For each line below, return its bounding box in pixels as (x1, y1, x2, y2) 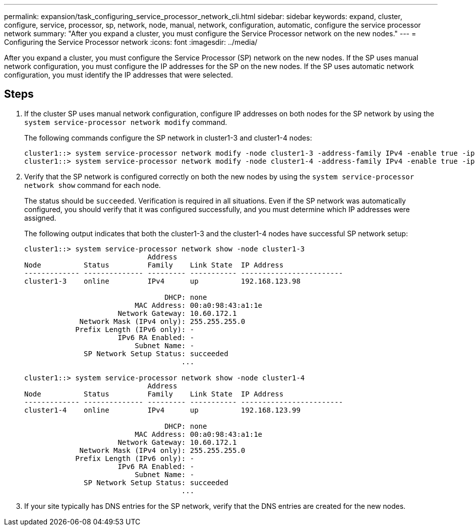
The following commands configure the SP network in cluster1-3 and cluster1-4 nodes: (24, 133, 312, 142)
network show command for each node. (24, 180, 161, 189)
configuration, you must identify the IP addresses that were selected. (4, 71, 233, 79)
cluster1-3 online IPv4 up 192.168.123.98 (24, 277, 301, 285)
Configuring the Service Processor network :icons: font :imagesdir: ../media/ (4, 38, 258, 46)
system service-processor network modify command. (24, 117, 227, 126)
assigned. (24, 213, 56, 222)
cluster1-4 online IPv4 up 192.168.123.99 (24, 406, 301, 414)
